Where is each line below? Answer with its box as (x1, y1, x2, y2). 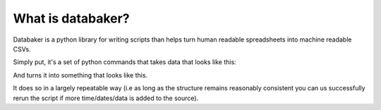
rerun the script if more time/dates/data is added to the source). (13, 94, 199, 102)
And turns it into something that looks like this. (13, 71, 148, 79)
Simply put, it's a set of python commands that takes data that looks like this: (13, 58, 236, 66)
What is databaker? (13, 11, 130, 26)
